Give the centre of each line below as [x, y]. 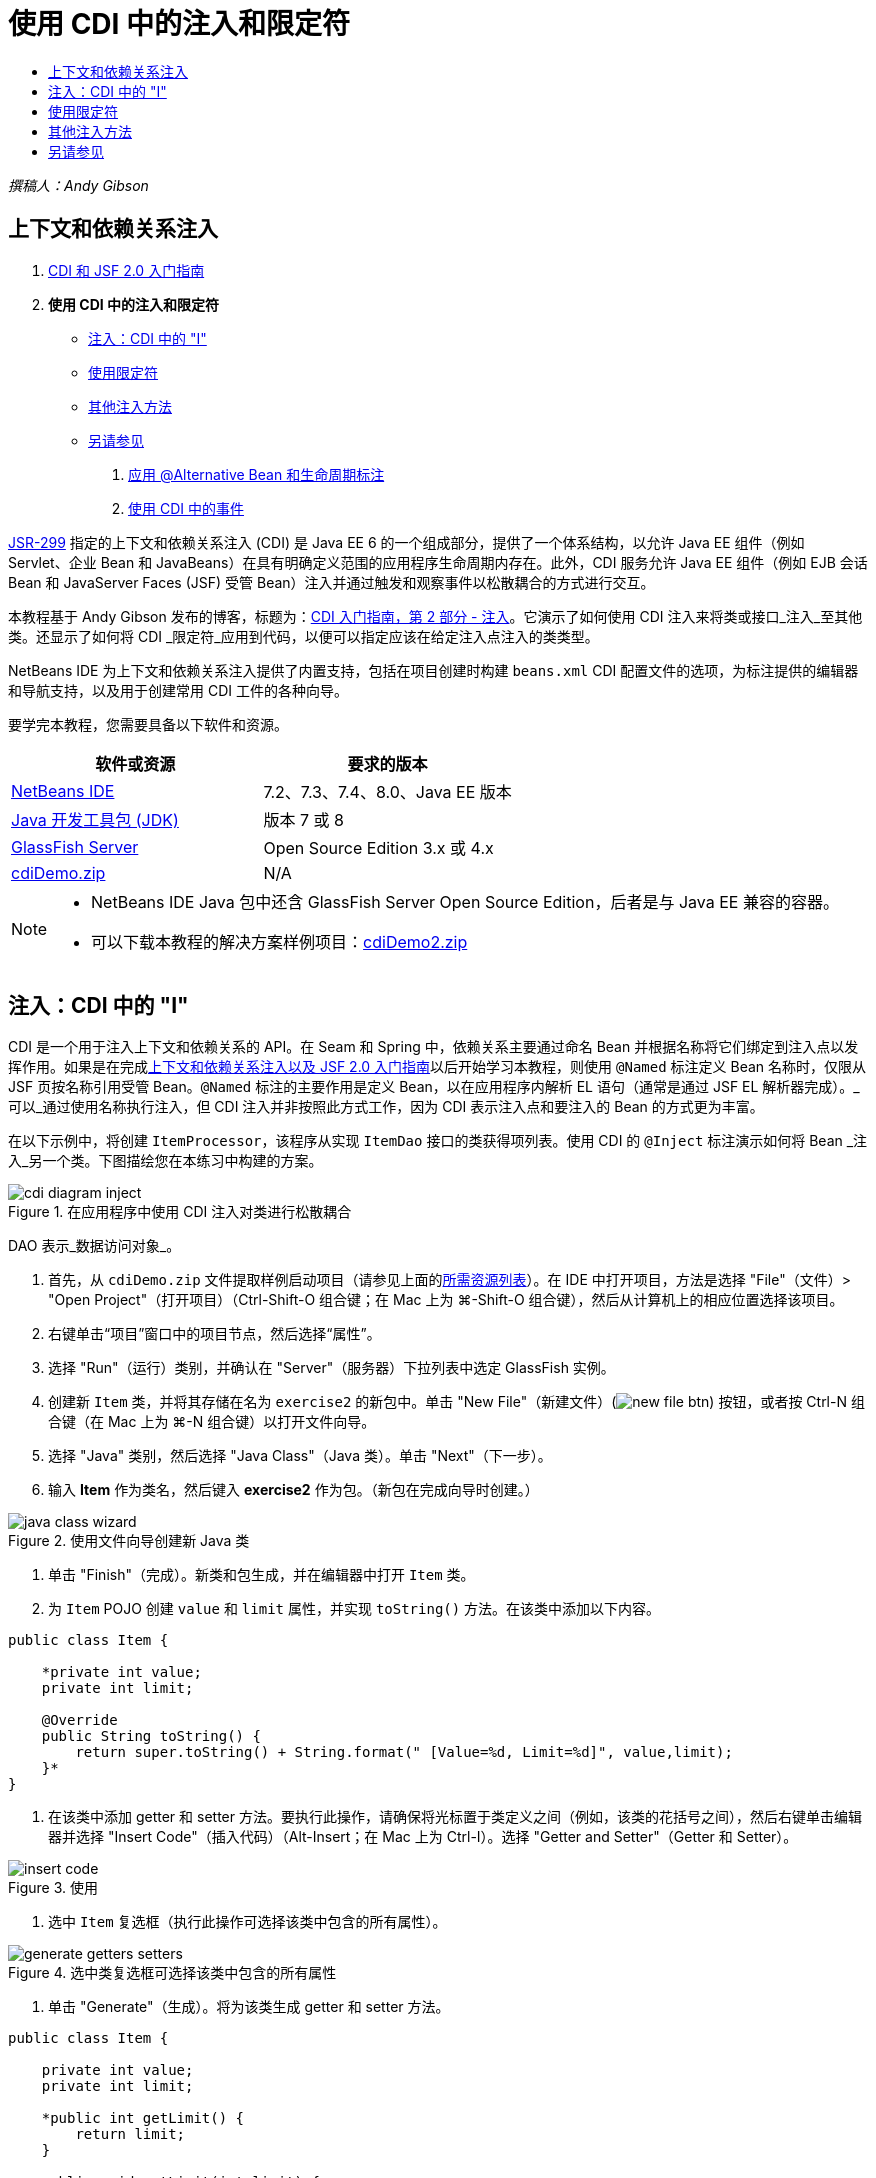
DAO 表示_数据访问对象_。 [94, 1246]
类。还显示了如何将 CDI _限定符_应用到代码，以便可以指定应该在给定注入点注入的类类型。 [303, 636]
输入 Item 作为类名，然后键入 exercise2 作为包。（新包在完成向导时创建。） [293, 1490]
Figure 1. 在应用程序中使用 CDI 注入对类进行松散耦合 [180, 1212]
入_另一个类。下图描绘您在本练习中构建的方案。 [165, 1161]
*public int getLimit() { [143, 2118]
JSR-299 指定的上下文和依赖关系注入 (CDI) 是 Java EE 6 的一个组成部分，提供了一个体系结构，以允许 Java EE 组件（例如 [406, 542]
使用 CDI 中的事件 [186, 508]
